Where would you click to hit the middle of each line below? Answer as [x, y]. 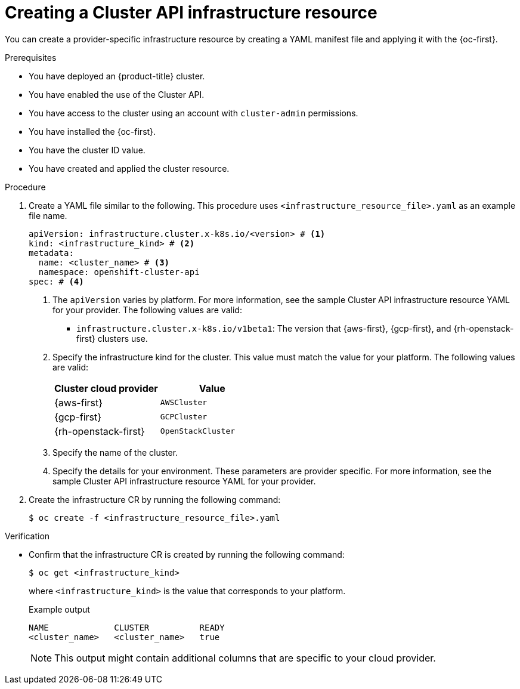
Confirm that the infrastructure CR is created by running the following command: [187, 554]
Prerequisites [31, 57]
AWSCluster [184, 403]
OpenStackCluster [198, 431]
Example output [59, 609]
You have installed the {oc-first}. [92, 131]
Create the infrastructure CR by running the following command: [155, 499]
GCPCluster [184, 417]
